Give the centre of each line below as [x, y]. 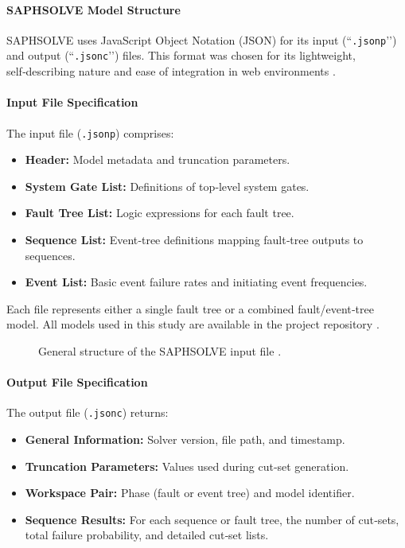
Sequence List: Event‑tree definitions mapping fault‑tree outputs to [194, 239]
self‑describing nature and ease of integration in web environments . [171, 71]
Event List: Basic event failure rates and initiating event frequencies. [196, 282]
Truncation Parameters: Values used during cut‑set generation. [187, 466]
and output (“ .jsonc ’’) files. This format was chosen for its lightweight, [181, 55]
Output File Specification [77, 382]
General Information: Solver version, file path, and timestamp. [185, 439]
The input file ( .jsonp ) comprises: [90, 132]
